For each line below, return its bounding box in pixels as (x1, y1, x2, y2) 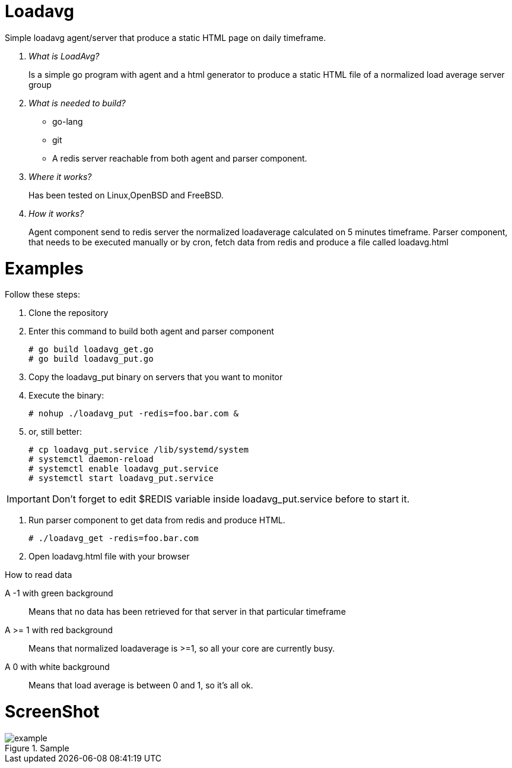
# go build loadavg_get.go (28, 345, 154, 355)
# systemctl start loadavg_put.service (28, 473, 214, 483)
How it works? (28, 208, 84, 219)
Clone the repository (28, 308, 109, 318)
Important (7, 493, 50, 505)
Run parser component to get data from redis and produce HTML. (28, 515, 285, 526)
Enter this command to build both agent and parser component (28, 326, 274, 337)
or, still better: (28, 426, 82, 437)
